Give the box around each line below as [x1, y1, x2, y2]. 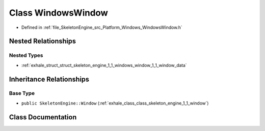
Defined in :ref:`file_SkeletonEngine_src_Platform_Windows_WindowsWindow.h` [21, 24, 183, 30]
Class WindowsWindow [9, 7, 108, 18]
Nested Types [9, 52, 44, 59]
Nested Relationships [9, 37, 76, 45]
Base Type [9, 90, 35, 97]
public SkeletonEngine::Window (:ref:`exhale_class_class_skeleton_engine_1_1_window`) [21, 100, 209, 106]
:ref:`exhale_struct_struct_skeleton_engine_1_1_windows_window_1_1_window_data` [21, 62, 187, 68]
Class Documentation [9, 113, 77, 121]
